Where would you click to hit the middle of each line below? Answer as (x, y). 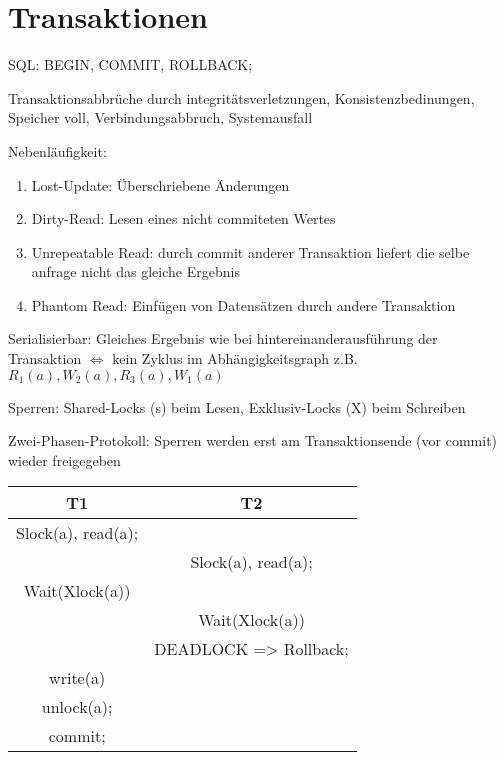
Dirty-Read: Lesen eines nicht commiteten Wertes (183, 218)
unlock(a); (77, 707)
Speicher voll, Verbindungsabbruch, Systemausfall (160, 117)
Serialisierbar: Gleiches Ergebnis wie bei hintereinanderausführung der (223, 338)
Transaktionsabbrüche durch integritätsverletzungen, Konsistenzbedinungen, (241, 97)
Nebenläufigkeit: (57, 150)
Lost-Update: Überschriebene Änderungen (160, 184)
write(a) (77, 678)
